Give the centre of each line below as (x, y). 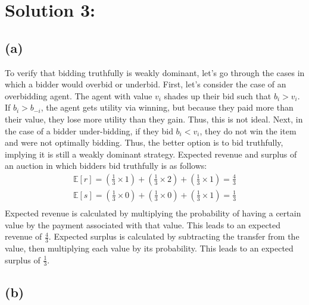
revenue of (24, 236)
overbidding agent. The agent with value (79, 95)
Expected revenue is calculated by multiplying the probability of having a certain (153, 213)
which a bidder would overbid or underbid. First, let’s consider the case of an (146, 84)
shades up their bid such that (218, 95)
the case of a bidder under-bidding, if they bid (89, 131)
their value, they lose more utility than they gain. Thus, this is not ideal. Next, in (154, 119)
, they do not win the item (248, 131)
